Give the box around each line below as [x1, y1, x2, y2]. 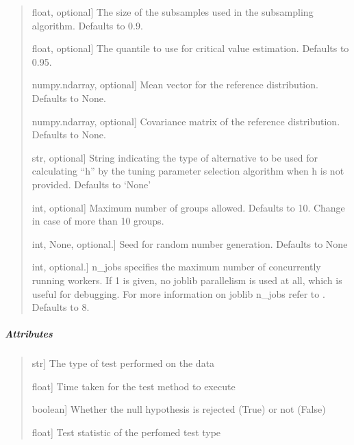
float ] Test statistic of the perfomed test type [31, 425, 221, 440]
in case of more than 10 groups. [31, 214, 164, 228]
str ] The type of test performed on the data [31, 356, 215, 370]
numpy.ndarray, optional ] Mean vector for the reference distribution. [31, 77, 318, 92]
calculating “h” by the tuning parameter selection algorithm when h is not [31, 164, 344, 178]
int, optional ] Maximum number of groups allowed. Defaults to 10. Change [31, 200, 345, 214]
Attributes [5, 327, 53, 341]
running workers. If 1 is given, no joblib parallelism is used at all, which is [31, 272, 342, 287]
